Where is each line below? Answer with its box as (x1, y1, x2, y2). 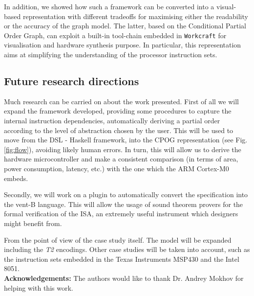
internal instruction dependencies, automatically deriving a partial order (4, 115, 220, 126)
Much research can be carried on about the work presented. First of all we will (4, 96, 239, 106)
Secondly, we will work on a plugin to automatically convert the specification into (4, 189, 248, 200)
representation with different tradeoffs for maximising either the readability (22, 11, 248, 21)
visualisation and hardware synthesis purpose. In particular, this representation (4, 40, 241, 50)
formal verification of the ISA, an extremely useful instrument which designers (4, 208, 238, 219)
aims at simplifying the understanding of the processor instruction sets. (4, 49, 217, 60)
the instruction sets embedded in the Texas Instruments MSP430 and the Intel (4, 253, 239, 264)
